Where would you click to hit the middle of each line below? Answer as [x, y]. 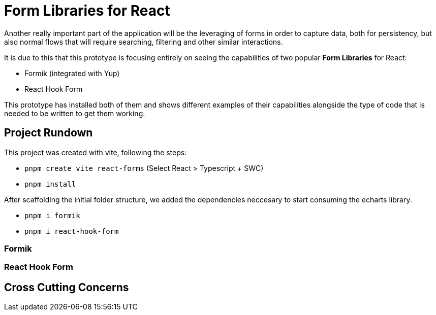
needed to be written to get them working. [75, 113]
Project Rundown [49, 133]
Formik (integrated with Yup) [72, 73]
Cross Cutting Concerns [67, 287]
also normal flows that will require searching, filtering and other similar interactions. [144, 42]
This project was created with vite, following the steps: [96, 152]
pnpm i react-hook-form [72, 231]
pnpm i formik [52, 215]
